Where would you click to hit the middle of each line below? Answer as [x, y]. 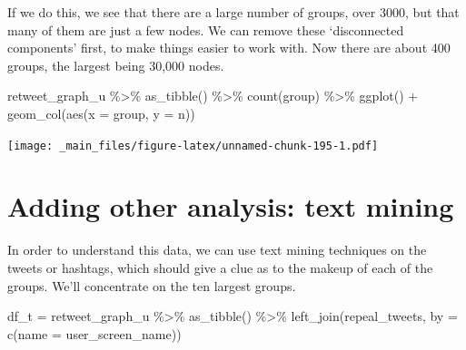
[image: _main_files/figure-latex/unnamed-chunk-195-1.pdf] [193, 146]
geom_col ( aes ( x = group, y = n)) [101, 113]
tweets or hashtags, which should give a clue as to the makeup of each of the [220, 267]
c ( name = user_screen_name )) [94, 333]
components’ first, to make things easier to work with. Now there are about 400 [229, 48]
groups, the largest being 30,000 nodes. [116, 65]
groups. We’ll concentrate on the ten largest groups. [152, 285]
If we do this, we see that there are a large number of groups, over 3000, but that [233, 12]
